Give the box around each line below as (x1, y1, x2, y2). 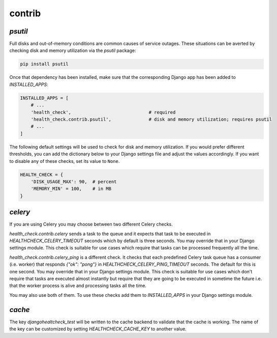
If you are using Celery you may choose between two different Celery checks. (9, 221, 173, 228)
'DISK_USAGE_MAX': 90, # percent (30, 179, 117, 184)
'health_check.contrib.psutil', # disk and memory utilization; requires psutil (30, 116, 272, 122)
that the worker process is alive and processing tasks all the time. (9, 283, 147, 289)
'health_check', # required (30, 109, 176, 115)
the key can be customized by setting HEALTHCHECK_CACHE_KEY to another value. (9, 326, 187, 332)
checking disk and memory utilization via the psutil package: (9, 47, 136, 53)
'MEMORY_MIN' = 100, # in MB (30, 186, 112, 192)
